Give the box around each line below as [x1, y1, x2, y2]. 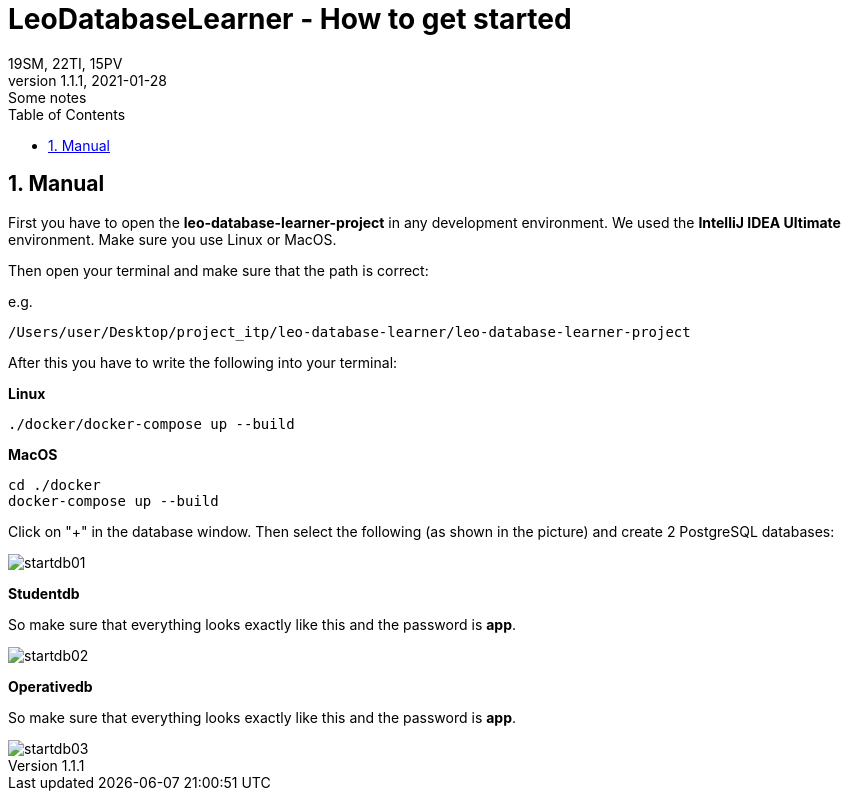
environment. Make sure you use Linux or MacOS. [8, 230, 337, 248]
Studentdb [8, 584, 80, 602]
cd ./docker [8, 476, 101, 493]
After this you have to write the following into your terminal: [8, 353, 398, 371]
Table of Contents [8, 105, 126, 123]
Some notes [8, 88, 87, 106]
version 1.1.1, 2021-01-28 [8, 71, 167, 89]
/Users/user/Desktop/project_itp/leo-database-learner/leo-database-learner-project [8, 323, 691, 340]
